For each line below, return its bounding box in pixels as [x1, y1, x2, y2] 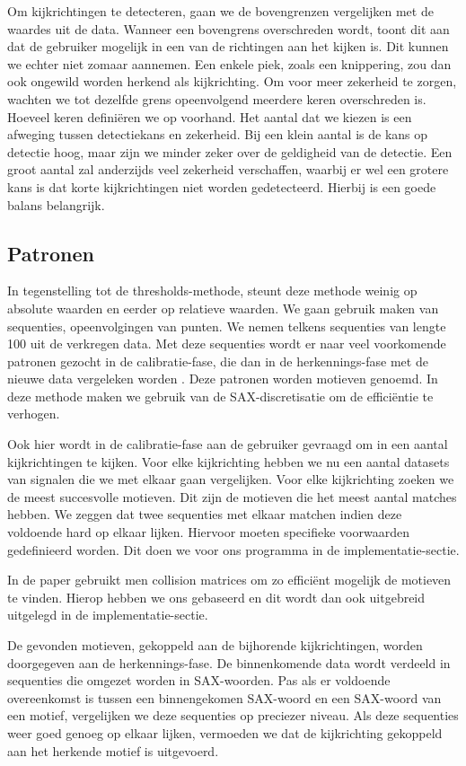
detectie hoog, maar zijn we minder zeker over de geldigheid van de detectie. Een [7, 142, 453, 161]
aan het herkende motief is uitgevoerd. [7, 741, 219, 760]
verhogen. [7, 404, 60, 423]
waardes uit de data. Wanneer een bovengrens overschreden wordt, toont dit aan [7, 19, 450, 38]
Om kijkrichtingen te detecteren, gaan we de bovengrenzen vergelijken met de [7, 2, 434, 20]
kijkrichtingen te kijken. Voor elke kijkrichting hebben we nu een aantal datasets [7, 452, 450, 471]
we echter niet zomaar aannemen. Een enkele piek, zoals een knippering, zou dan [7, 54, 452, 73]
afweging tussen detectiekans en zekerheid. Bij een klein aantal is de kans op [7, 125, 428, 144]
